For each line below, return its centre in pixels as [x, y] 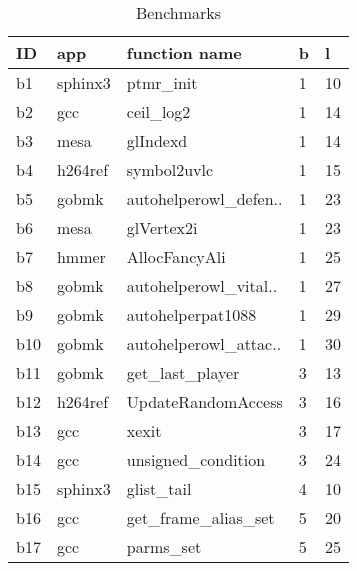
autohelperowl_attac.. [204, 343]
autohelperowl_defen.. [204, 198]
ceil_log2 [158, 111]
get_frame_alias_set [200, 517]
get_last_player [183, 372]
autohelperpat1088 [191, 314]
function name [184, 52]
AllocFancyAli [176, 256]
